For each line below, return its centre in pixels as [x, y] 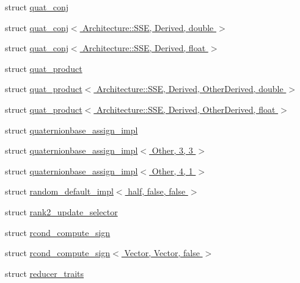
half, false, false [157, 191]
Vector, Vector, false [162, 253]
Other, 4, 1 [172, 170]
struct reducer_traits [45, 273]
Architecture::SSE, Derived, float [144, 48]
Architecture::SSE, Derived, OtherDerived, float [186, 109]
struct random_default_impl [59, 191]
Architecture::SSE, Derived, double [148, 27]
